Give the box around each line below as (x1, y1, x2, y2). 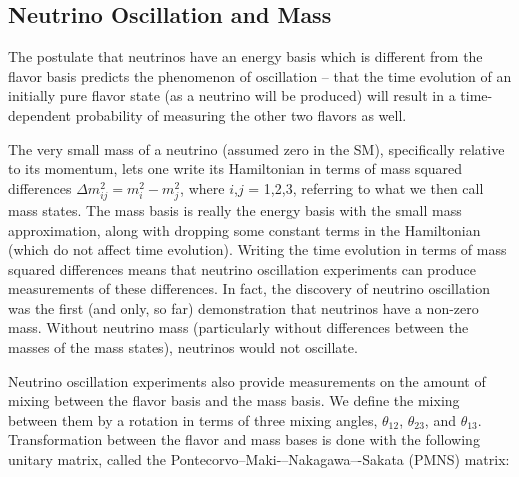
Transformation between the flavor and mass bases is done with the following (8, 429, 480, 450)
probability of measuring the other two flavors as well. (75, 104, 407, 125)
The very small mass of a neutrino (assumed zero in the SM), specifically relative (8, 138, 505, 159)
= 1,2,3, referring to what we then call (248, 177, 484, 198)
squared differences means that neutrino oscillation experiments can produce (8, 258, 477, 279)
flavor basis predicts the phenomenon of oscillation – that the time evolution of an (8, 65, 512, 86)
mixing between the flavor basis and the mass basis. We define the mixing (8, 390, 460, 411)
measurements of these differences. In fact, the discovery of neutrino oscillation (8, 278, 491, 299)
